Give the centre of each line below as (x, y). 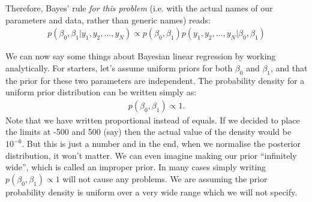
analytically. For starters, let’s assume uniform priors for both (119, 67)
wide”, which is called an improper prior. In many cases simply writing (136, 167)
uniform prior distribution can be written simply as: (101, 92)
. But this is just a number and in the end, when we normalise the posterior (161, 144)
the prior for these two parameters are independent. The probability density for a (155, 80)
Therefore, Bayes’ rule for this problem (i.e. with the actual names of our (139, 8)
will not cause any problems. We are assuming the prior (165, 178)
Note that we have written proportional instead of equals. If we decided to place (153, 120)
